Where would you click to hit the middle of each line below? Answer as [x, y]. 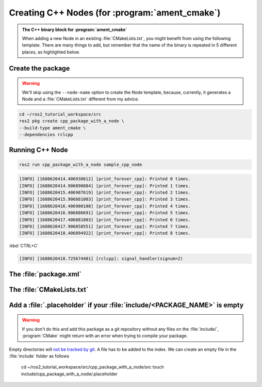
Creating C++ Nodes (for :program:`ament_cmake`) [115, 13]
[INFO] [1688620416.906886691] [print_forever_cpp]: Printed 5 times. [105, 213]
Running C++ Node [38, 150]
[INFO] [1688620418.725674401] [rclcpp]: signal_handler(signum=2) [101, 259]
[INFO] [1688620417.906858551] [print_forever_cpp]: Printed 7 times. [105, 226]
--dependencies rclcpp [46, 135]
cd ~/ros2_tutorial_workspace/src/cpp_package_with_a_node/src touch [93, 367]
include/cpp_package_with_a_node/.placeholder [69, 374]
